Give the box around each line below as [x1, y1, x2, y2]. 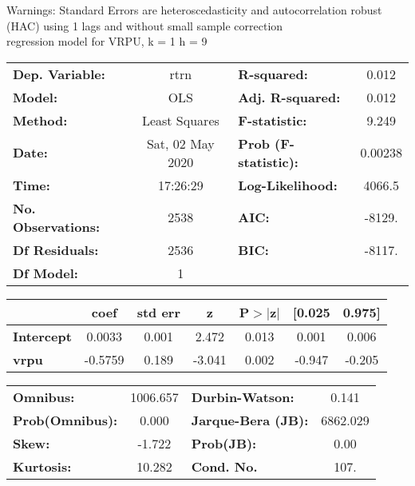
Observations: [13, 217, 101, 236]
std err [136, 302, 180, 321]
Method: [13, 110, 68, 129]
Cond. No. [191, 456, 258, 476]
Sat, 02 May [146, 133, 215, 153]
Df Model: [13, 263, 78, 282]
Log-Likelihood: [238, 175, 338, 194]
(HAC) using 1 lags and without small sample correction [6, 17, 283, 34]
